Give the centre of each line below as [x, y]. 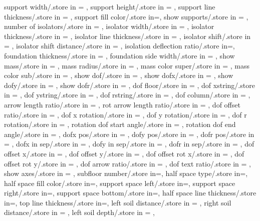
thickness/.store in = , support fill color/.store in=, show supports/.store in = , [126, 16]
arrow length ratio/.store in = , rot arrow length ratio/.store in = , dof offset [122, 104]
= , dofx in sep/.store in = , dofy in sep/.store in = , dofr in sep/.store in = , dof [129, 144]
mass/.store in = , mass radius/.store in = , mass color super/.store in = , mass [127, 65]
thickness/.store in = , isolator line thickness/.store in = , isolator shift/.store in [127, 36]
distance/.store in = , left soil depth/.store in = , [79, 212]
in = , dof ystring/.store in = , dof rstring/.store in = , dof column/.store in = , [127, 95]
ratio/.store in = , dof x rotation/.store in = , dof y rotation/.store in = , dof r [125, 114]
